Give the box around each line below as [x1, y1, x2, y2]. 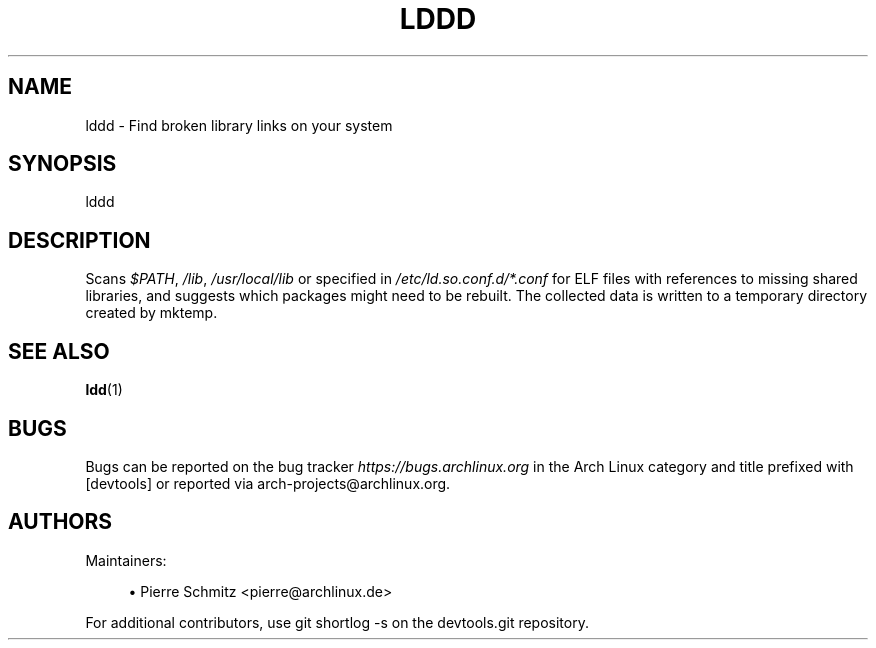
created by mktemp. [85, 304, 218, 322]
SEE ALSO [8, 338, 110, 364]
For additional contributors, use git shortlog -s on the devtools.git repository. [85, 613, 589, 631]
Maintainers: [85, 551, 167, 569]
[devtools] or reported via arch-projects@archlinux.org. [85, 474, 451, 492]
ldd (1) [85, 381, 123, 399]
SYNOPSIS [8, 151, 117, 177]
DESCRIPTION [8, 227, 151, 253]
